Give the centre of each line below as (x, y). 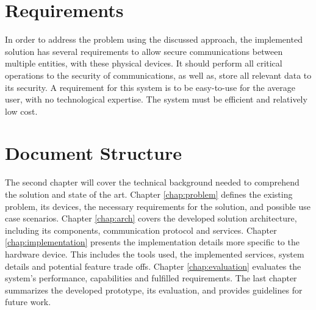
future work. (28, 302)
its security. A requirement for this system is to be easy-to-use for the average (150, 87)
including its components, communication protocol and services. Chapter (141, 230)
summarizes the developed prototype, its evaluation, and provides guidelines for (154, 290)
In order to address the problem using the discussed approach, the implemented (154, 39)
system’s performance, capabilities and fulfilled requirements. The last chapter (151, 278)
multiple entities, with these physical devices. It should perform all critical (144, 63)
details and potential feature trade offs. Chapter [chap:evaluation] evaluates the (153, 266)
